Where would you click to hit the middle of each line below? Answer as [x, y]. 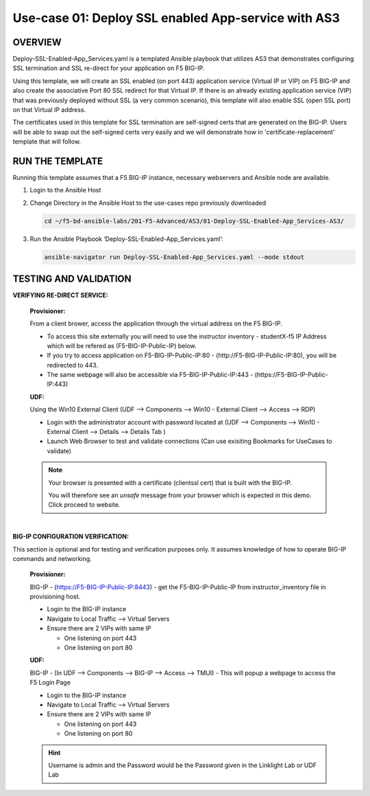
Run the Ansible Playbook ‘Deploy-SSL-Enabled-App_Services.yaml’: [127, 239]
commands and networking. [52, 558]
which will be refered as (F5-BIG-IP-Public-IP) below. [122, 345]
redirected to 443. [73, 365]
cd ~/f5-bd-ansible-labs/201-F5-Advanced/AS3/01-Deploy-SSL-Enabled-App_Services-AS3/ [194, 221]
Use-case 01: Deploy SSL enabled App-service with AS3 [176, 18]
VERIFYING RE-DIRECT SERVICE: [61, 295]
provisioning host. [55, 597]
